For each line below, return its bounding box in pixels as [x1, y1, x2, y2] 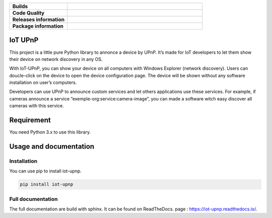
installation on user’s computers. [9, 79, 77, 85]
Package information [12, 23, 64, 30]
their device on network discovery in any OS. [9, 56, 103, 62]
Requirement [9, 116, 51, 125]
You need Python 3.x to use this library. [9, 129, 91, 135]
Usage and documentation [9, 142, 95, 151]
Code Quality [12, 10, 45, 16]
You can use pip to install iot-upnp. [9, 168, 82, 174]
